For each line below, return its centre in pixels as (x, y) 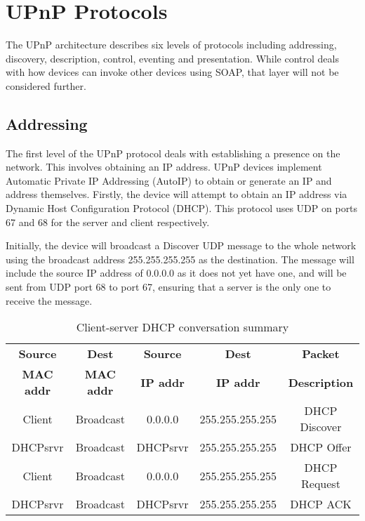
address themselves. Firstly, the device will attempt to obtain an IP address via (177, 194)
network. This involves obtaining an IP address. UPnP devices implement (164, 167)
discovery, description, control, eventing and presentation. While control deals (172, 58)
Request (321, 484)
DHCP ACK (321, 504)
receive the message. (49, 300)
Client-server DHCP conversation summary (182, 327)
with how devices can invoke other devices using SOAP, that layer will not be (172, 72)
